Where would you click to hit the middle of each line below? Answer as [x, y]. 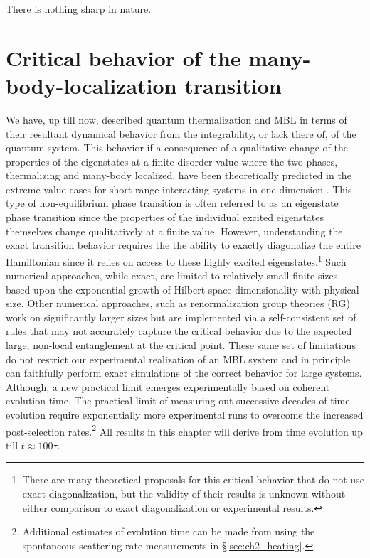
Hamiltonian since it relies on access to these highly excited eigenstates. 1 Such [176, 260]
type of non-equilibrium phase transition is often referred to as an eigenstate [172, 203]
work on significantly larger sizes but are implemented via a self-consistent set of [181, 317]
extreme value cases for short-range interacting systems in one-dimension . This [179, 189]
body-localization [91, 85]
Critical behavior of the [123, 57]
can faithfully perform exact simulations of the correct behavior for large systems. [184, 373]
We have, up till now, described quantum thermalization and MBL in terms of [176, 119]
